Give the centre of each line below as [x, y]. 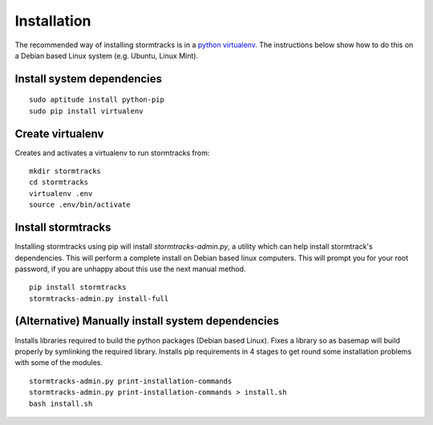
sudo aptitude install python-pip [97, 100]
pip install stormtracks [78, 287]
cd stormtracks [59, 182]
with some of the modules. [59, 363]
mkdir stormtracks [65, 171]
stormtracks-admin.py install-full [99, 299]
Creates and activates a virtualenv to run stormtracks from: [112, 153]
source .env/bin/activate [80, 205]
